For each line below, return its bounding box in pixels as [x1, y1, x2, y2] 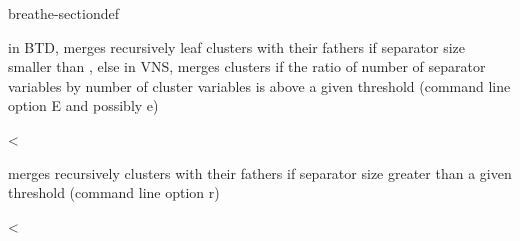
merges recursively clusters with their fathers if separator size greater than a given [8, 162, 512, 183]
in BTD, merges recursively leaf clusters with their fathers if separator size [8, 36, 465, 57]
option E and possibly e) [8, 95, 159, 116]
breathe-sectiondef [8, 3, 119, 23]
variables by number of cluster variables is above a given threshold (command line [8, 75, 511, 96]
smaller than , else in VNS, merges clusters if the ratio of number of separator [8, 56, 486, 77]
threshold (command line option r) [8, 182, 220, 203]
